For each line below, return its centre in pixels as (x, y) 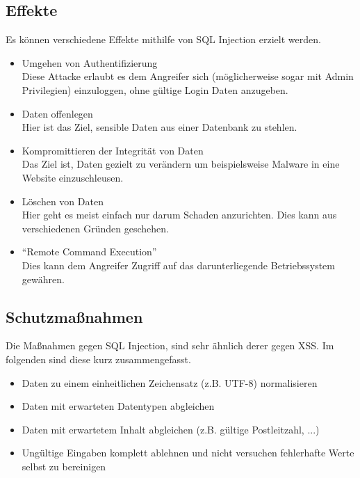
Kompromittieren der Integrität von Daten (113, 150)
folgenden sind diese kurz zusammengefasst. (98, 359)
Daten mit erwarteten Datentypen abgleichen (118, 406)
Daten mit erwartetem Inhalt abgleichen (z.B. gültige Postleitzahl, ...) (171, 429)
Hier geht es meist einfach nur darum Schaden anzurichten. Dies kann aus (179, 215)
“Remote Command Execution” (89, 252)
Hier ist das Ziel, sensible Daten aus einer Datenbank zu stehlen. (159, 127)
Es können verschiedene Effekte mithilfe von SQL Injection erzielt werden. (163, 39)
